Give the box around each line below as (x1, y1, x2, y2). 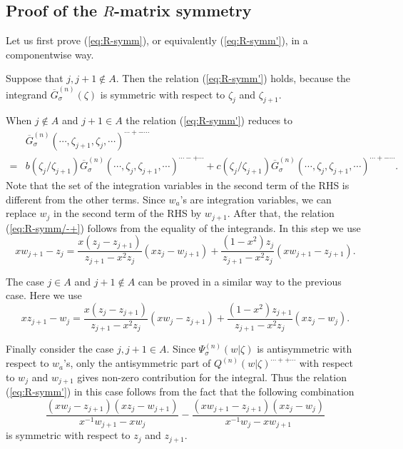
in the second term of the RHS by (53, 206, 202, 221)
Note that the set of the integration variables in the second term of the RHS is (6, 178, 350, 193)
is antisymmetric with (257, 341, 352, 356)
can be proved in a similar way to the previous (138, 273, 342, 288)
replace (6, 206, 36, 221)
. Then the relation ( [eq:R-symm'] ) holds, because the (116, 71, 351, 86)
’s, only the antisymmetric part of (63, 355, 211, 370)
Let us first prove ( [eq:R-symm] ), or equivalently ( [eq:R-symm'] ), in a (6, 33, 308, 48)
